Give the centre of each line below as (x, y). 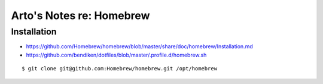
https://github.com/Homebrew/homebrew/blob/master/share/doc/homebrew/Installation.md (140, 46)
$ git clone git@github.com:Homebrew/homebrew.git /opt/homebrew (120, 69)
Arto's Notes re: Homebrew (80, 15)
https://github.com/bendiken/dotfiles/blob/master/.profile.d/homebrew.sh (116, 55)
